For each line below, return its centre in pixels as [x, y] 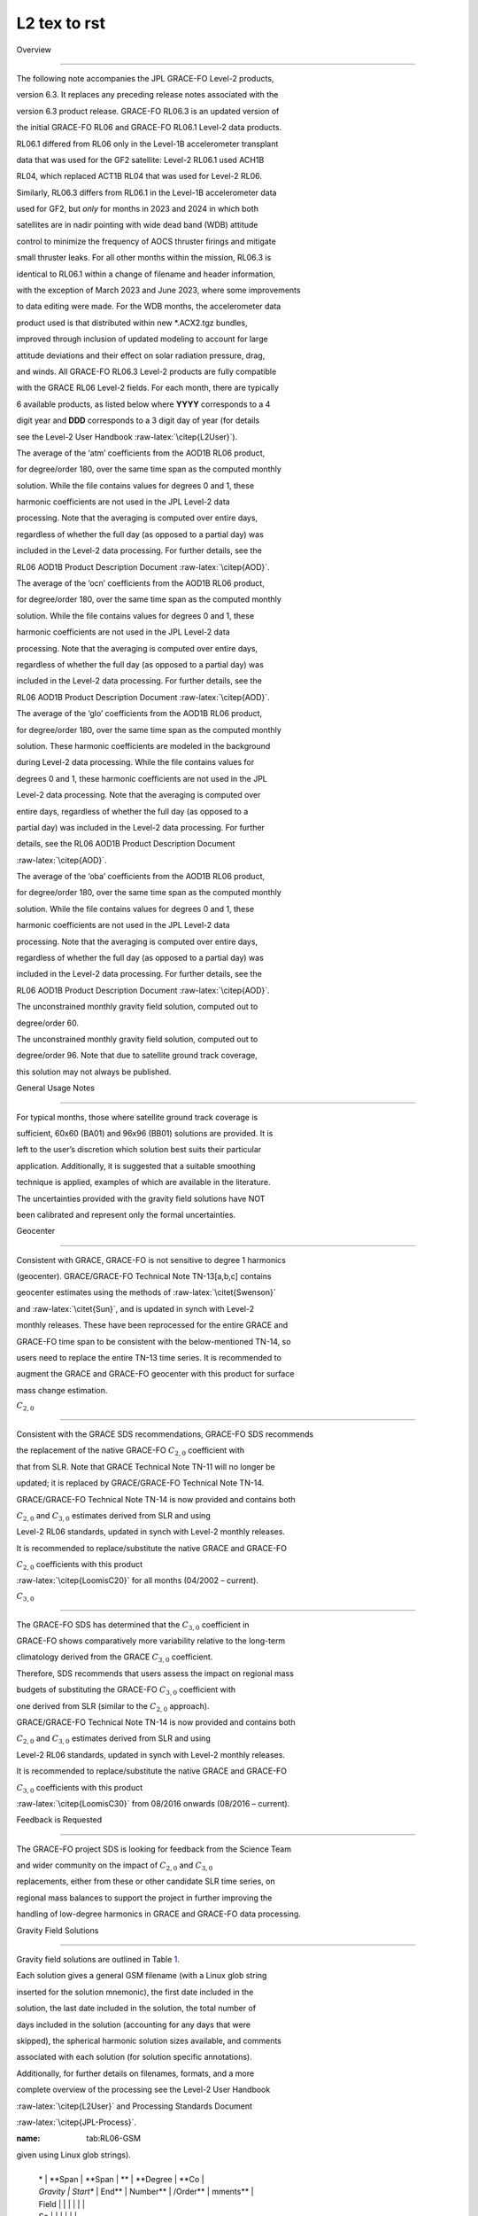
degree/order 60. [48, 1023]
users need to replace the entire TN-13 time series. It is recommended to [149, 1358]
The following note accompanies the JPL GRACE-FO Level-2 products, [145, 78]
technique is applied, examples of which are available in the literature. [143, 1182]
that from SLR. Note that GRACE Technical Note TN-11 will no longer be [146, 1466]
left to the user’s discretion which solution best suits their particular [139, 1150]
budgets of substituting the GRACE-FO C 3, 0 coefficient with [126, 1690]
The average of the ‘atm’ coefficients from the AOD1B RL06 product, [141, 453]
